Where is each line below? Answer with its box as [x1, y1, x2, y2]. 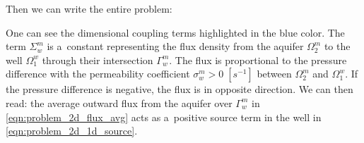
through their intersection [42, 52, 153, 67]
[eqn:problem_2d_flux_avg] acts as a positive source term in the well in [6, 109, 322, 124]
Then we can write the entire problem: [6, 1, 172, 15]
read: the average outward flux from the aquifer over [6, 95, 233, 110]
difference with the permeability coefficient [6, 66, 190, 81]
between [257, 66, 292, 81]
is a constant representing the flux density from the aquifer [47, 39, 304, 54]
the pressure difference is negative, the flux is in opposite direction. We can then [6, 82, 353, 97]
